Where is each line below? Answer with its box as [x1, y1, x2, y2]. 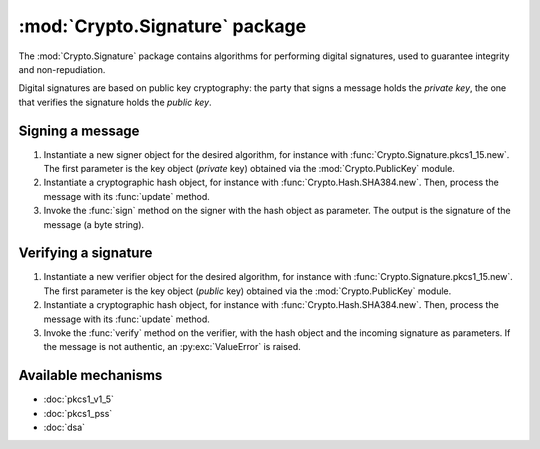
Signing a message [18, 122, 140, 139]
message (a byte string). [43, 218, 145, 230]
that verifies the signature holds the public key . [18, 96, 212, 108]
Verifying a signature [18, 245, 153, 262]
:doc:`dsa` [43, 421, 85, 434]
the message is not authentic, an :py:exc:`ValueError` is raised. [43, 341, 302, 353]
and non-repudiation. [18, 63, 106, 75]
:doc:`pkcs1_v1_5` [43, 393, 114, 405]
